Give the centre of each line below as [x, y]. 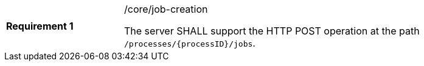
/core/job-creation [166, 9]
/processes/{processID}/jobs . [190, 43]
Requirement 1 [40, 26]
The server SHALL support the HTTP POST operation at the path [272, 31]
